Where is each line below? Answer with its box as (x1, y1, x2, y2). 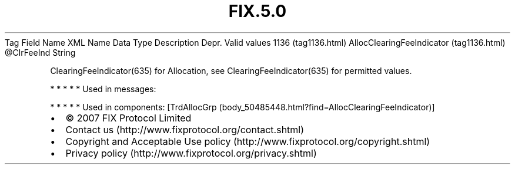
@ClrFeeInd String (5, 47, 76, 58)
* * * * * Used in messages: (50, 83, 156, 94)
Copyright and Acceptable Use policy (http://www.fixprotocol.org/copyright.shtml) (65, 135, 430, 147)
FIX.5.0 (228, 1, 287, 21)
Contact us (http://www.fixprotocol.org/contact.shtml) (65, 123, 305, 136)
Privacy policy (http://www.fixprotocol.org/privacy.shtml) (65, 147, 317, 159)
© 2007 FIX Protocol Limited (65, 111, 192, 124)
